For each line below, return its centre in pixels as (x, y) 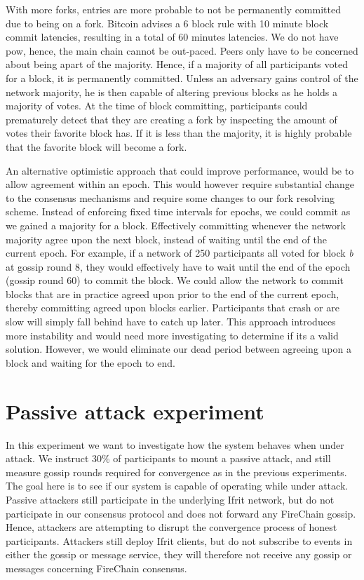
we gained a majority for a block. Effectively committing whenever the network (176, 225)
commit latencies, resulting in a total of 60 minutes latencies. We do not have (172, 37)
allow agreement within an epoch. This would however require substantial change (180, 184)
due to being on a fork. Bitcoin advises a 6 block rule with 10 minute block (167, 23)
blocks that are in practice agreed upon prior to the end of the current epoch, (173, 294)
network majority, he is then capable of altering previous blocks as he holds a (172, 92)
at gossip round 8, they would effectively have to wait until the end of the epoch (178, 266)
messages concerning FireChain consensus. (96, 568)
